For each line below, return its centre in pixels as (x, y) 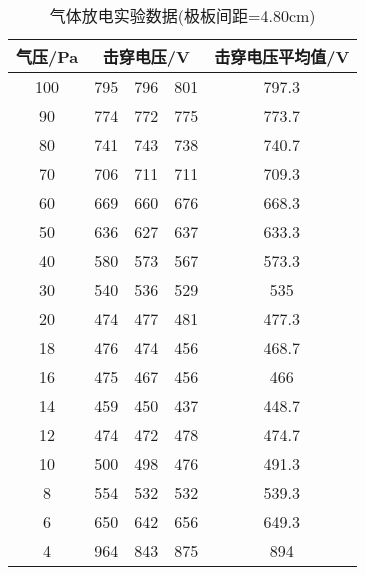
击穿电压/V (146, 56)
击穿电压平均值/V (282, 56)
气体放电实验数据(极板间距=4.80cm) (182, 15)
